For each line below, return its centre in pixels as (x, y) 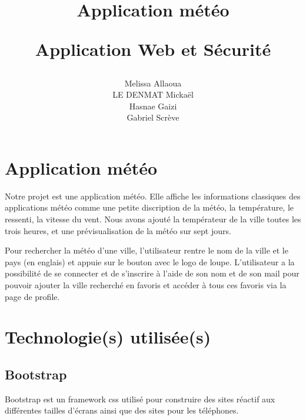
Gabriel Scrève (153, 117)
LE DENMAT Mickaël (153, 94)
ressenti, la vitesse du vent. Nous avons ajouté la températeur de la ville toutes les (153, 219)
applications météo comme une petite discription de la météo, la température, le (149, 207)
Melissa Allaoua (153, 83)
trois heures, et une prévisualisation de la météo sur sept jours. (118, 230)
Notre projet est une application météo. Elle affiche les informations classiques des (153, 196)
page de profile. (32, 296)
